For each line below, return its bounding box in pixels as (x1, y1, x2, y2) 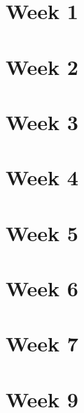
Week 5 (6, 218, 78, 247)
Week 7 (6, 329, 78, 358)
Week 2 (6, 52, 78, 81)
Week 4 (6, 163, 78, 192)
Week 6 (6, 274, 78, 303)
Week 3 (6, 107, 78, 136)
